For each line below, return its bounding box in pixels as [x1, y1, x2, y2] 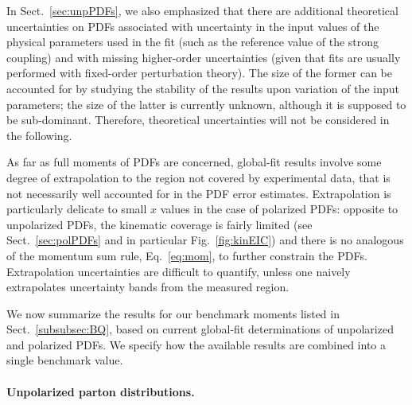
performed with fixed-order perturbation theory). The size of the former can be [6, 64, 393, 81]
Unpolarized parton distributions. [6, 383, 195, 399]
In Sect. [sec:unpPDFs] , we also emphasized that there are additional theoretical [6, 2, 398, 18]
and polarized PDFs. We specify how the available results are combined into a [6, 336, 387, 352]
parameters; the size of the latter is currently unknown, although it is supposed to [6, 95, 406, 112]
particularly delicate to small [6, 201, 147, 217]
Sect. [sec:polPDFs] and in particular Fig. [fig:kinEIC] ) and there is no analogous [6, 232, 404, 248]
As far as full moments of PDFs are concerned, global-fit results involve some [6, 154, 382, 170]
